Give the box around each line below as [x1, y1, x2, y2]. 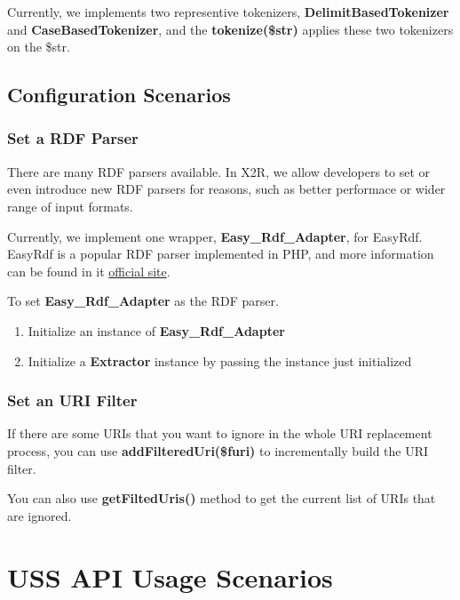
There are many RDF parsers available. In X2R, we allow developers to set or [7, 162, 431, 180]
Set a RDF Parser [7, 127, 139, 149]
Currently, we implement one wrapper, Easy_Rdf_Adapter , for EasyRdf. [7, 227, 423, 245]
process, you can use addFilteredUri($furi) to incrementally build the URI [7, 441, 429, 460]
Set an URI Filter [7, 389, 138, 412]
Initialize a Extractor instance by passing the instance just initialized [28, 351, 412, 370]
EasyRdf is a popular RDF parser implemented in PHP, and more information [7, 244, 434, 263]
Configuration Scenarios [7, 81, 231, 108]
